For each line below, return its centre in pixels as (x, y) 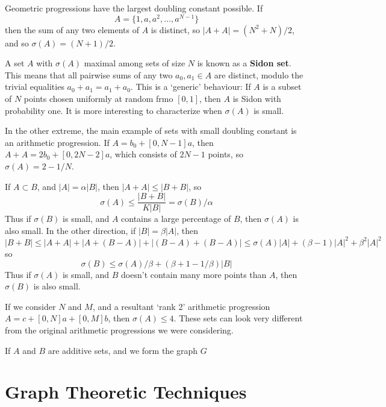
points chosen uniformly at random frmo (98, 99)
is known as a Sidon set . (244, 63)
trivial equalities (35, 87)
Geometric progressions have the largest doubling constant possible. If (134, 8)
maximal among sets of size (135, 63)
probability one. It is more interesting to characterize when (114, 110)
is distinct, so (175, 29)
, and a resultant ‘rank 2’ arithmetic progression (181, 306)
